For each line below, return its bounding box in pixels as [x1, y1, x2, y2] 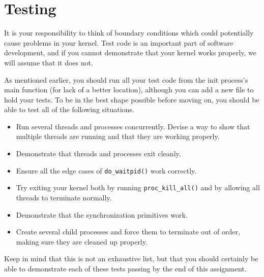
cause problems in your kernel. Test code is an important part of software [4, 37, 233, 48]
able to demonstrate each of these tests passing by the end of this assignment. [4, 263, 247, 273]
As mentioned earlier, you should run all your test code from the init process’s [4, 74, 248, 85]
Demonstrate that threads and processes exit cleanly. [16, 148, 181, 159]
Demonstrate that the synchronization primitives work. [16, 209, 188, 220]
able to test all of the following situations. [4, 104, 134, 115]
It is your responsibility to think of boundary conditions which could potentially [4, 27, 254, 38]
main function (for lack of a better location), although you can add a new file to [4, 84, 254, 95]
